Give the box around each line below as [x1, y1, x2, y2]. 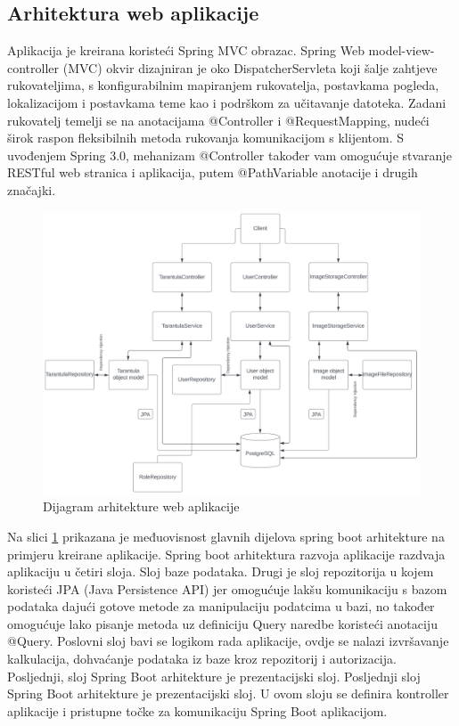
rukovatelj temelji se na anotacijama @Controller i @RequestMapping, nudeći [7, 110, 430, 129]
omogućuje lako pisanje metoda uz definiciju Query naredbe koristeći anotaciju [7, 614, 438, 632]
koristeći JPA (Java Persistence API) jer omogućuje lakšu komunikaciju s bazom [7, 579, 447, 598]
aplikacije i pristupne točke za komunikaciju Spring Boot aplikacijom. [7, 701, 388, 720]
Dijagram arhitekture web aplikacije [43, 497, 240, 516]
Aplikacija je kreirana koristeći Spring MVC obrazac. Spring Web [7, 41, 365, 60]
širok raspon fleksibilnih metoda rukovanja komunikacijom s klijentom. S [7, 128, 404, 147]
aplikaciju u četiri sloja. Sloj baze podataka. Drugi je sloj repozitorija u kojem [7, 562, 434, 581]
